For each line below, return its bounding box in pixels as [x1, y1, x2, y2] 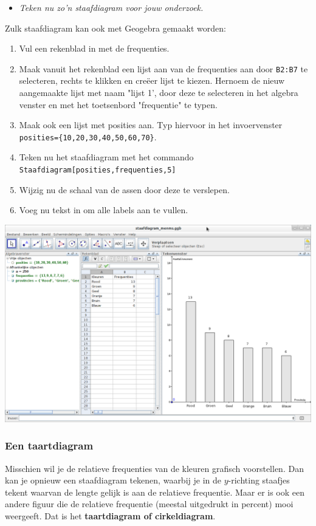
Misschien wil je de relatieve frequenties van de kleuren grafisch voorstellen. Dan [5, 462, 304, 474]
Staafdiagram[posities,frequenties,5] [19, 166, 176, 175]
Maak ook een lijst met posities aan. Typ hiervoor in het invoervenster [19, 118, 283, 131]
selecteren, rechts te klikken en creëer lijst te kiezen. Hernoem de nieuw [19, 74, 285, 87]
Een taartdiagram [5, 438, 94, 453]
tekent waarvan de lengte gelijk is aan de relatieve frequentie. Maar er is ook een [5, 485, 305, 498]
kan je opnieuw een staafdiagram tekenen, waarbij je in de [5, 474, 221, 487]
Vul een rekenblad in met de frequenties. [19, 42, 170, 55]
